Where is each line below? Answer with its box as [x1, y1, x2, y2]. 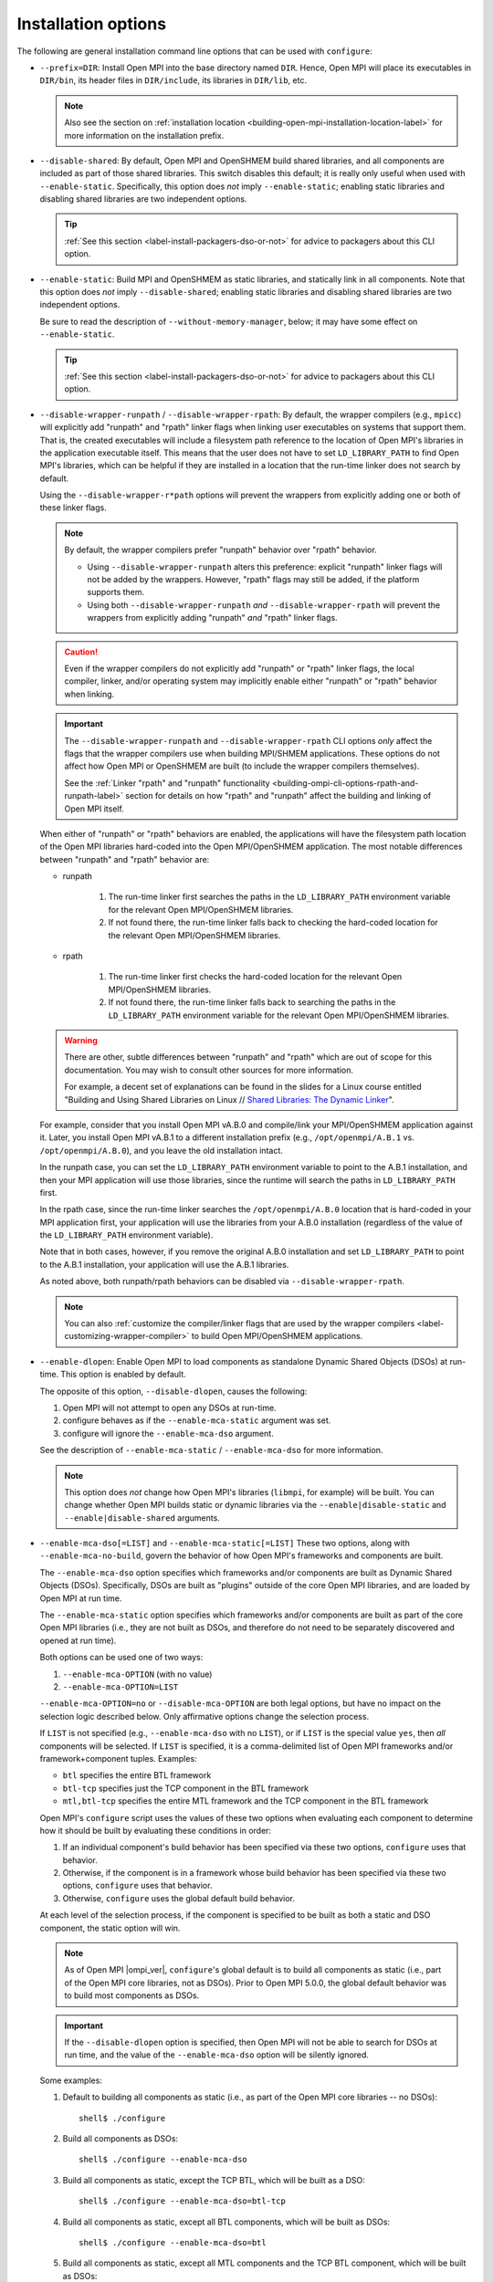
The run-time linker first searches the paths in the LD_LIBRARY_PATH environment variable [108, 891, 451, 903]
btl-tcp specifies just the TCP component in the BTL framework [62, 1783, 309, 1794]
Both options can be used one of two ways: [39, 1652, 204, 1663]
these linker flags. [39, 502, 107, 513]
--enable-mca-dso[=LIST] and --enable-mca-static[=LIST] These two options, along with [39, 1538, 410, 1549]
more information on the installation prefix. [64, 130, 225, 141]
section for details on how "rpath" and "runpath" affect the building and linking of [124, 790, 432, 801]
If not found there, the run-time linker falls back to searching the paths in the [108, 997, 396, 1008]
